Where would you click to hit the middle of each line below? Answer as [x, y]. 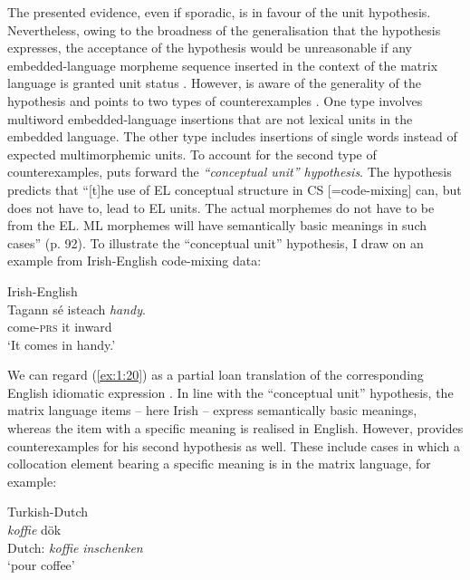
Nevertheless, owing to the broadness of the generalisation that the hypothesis [224, 29]
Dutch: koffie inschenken [75, 547]
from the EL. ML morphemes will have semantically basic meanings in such [217, 225]
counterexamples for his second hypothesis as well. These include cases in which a [234, 445]
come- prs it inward [60, 327]
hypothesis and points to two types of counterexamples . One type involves [215, 100]
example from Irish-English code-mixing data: [134, 261]
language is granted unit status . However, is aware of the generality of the [215, 83]
